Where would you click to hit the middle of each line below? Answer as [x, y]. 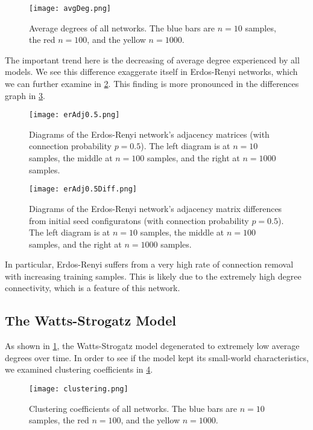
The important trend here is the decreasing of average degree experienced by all [152, 59]
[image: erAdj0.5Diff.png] [83, 189]
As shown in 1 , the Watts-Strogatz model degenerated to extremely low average [152, 346]
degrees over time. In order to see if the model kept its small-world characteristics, [157, 357]
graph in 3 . [25, 95]
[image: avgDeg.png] [70, 8]
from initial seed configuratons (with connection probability [139, 220]
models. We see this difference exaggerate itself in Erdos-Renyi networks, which [151, 72]
